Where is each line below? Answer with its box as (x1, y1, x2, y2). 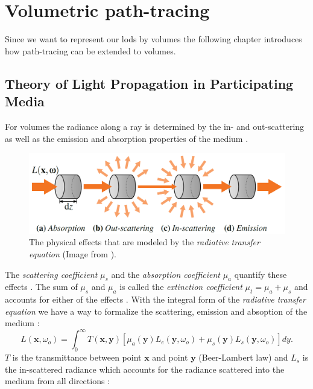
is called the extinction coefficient (119, 280, 242, 293)
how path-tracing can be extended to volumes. (5, 44, 176, 57)
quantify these (234, 268, 287, 280)
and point (152, 351, 188, 364)
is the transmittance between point (12, 351, 142, 364)
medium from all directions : (5, 375, 110, 387)
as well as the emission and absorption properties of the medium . (5, 132, 248, 144)
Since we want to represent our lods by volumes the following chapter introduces (5, 33, 302, 45)
